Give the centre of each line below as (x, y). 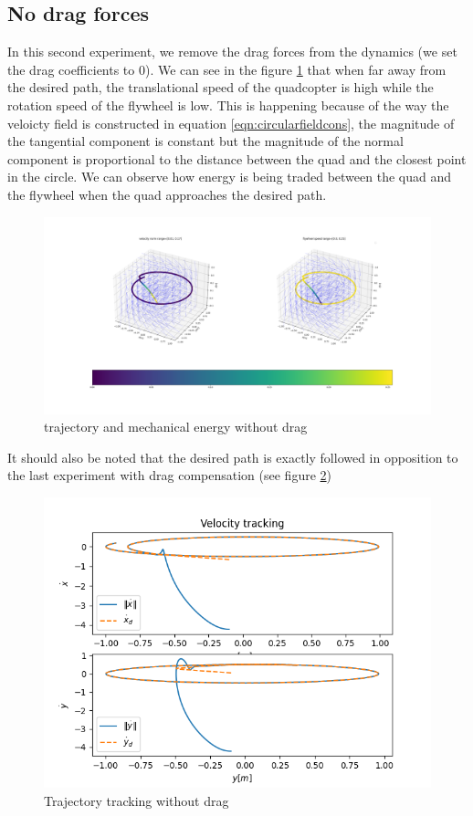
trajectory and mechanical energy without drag (176, 427)
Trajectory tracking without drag (137, 800)
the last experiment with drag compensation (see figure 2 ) (170, 475)
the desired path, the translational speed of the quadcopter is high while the (221, 87)
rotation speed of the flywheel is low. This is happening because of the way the (228, 105)
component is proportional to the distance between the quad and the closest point (237, 158)
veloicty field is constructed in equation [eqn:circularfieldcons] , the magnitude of (231, 123)
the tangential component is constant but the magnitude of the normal (205, 141)
